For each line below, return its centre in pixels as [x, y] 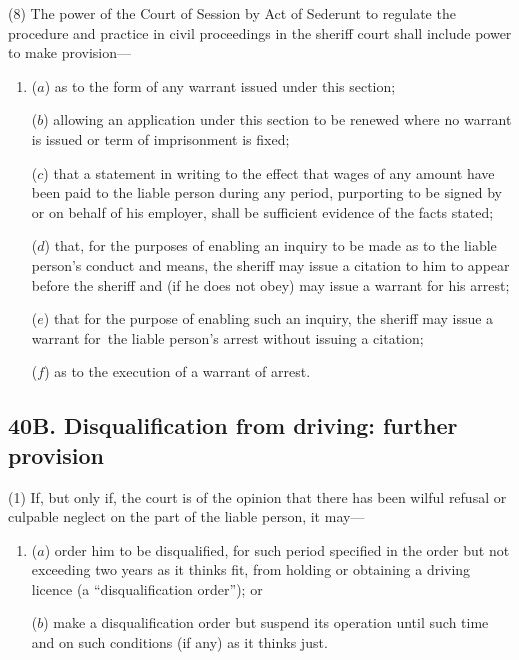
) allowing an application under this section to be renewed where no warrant [277, 119]
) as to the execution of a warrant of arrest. [177, 371]
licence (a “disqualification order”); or [147, 588]
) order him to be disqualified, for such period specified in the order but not [277, 549]
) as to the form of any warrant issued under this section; [220, 85]
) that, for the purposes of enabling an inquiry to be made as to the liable [270, 245]
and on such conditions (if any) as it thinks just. [179, 642]
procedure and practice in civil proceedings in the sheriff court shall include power [260, 32]
